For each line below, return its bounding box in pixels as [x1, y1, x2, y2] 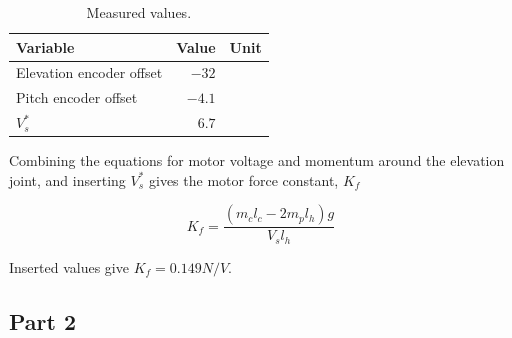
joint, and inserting [9, 169, 126, 190]
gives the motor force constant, [149, 169, 339, 190]
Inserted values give [9, 256, 129, 277]
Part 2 [9, 305, 77, 336]
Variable [16, 36, 75, 57]
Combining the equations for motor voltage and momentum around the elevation [9, 150, 505, 171]
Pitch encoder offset [16, 87, 138, 108]
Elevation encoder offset [16, 62, 163, 83]
